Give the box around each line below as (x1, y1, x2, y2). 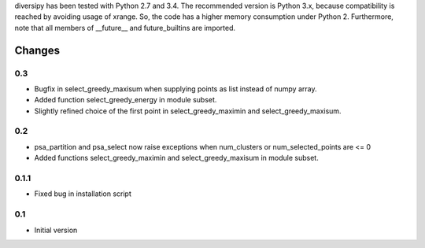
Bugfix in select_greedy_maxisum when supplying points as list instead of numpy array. (34, 83, 317, 94)
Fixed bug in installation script (34, 189, 131, 198)
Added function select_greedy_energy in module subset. (34, 95, 217, 105)
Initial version (34, 225, 78, 235)
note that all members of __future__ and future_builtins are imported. (14, 23, 236, 32)
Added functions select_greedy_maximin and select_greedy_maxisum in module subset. (34, 154, 319, 163)
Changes (14, 43, 61, 57)
